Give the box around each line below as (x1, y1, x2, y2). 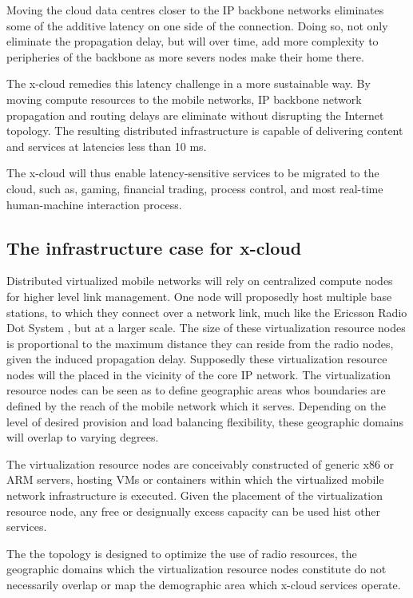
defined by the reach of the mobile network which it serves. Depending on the (6, 398, 386, 414)
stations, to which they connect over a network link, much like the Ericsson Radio (6, 303, 407, 320)
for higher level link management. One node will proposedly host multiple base (6, 287, 392, 304)
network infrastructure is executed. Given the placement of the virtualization (6, 487, 383, 504)
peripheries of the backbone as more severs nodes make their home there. (6, 48, 364, 65)
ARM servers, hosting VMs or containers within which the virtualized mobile (6, 471, 384, 488)
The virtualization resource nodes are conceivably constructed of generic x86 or (6, 455, 395, 472)
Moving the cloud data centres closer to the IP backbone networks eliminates (6, 2, 384, 18)
